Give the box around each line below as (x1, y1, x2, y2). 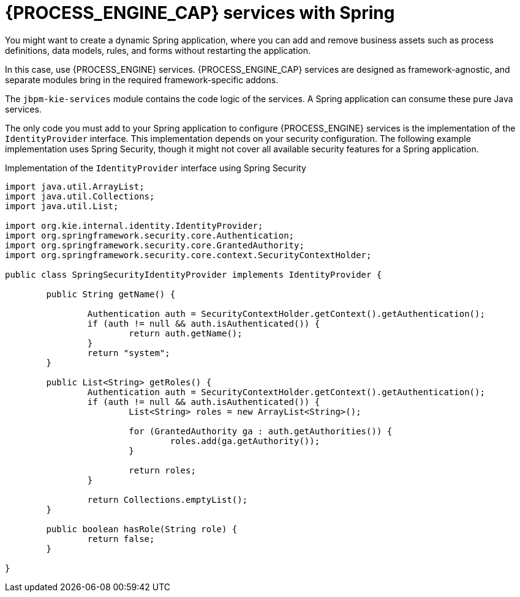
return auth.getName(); (129, 328, 243, 338)
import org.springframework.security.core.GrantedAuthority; (5, 240, 304, 250)
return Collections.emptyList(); (87, 494, 248, 505)
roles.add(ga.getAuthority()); (170, 436, 320, 446)
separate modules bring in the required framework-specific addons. (5, 74, 279, 85)
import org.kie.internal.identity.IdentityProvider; (5, 220, 263, 231)
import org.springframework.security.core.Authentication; (5, 230, 295, 240)
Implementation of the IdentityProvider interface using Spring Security (5, 162, 306, 173)
